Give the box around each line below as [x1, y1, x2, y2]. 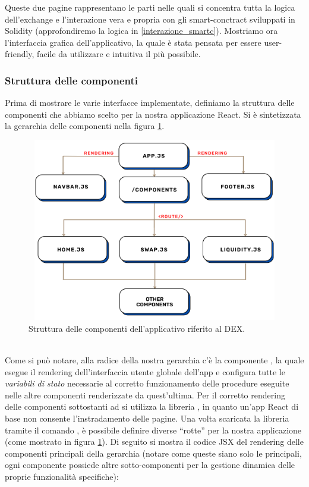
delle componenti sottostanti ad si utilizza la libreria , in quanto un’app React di [5, 400, 299, 413]
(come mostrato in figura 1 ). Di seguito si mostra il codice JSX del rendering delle [5, 435, 304, 448]
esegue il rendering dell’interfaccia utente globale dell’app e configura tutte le [5, 365, 285, 378]
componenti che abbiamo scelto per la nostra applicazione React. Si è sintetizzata [5, 108, 301, 120]
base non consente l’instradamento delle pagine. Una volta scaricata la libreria [5, 412, 289, 425]
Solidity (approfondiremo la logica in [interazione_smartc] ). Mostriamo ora [5, 24, 278, 37]
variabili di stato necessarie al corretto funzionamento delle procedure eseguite [5, 377, 289, 389]
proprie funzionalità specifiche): [5, 470, 119, 483]
